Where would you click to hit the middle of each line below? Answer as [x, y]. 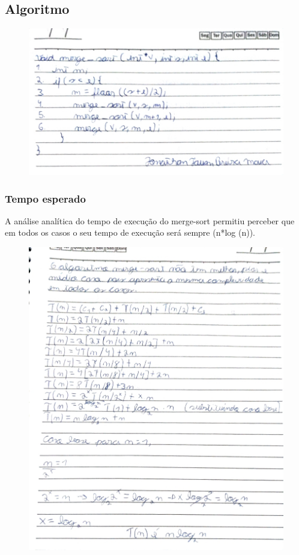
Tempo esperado [45, 198]
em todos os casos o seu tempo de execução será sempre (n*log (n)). [130, 232]
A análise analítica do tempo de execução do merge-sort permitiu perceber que [150, 220]
